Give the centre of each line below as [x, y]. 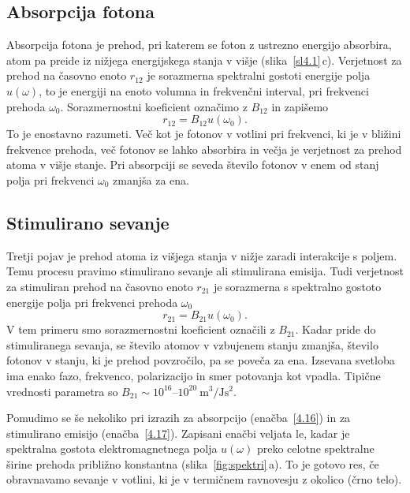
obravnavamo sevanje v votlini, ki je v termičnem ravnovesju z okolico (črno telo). [204, 479]
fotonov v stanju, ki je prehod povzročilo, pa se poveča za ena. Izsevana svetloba [201, 360]
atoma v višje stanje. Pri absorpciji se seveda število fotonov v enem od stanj [193, 164]
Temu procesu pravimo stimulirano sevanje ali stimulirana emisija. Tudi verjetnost [205, 271]
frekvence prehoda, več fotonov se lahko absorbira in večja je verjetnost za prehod [204, 149]
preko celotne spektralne [315, 448]
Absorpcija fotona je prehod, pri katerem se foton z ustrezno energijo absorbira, [199, 45]
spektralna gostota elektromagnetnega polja [112, 448]
